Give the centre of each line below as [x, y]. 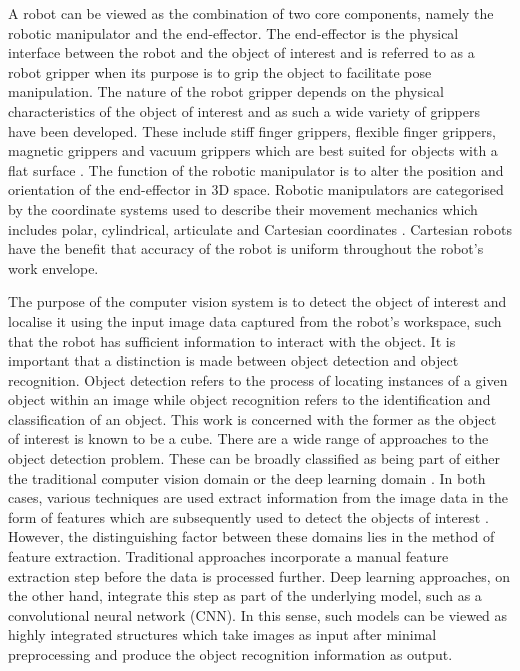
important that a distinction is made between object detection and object [233, 360]
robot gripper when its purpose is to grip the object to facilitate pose [220, 71]
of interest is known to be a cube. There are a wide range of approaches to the [248, 438]
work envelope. [53, 267]
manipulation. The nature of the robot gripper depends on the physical [226, 91]
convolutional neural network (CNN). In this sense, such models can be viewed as [258, 614]
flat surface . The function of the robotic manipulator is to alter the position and [256, 169]
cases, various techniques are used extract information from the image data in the [258, 497]
